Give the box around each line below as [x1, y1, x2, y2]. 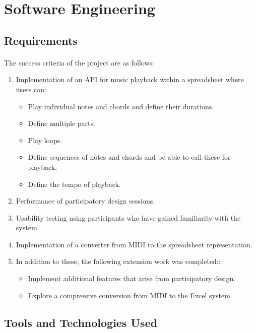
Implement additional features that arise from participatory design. [28, 273, 236, 284]
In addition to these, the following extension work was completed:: [16, 256, 221, 267]
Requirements [4, 32, 78, 48]
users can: [16, 84, 46, 94]
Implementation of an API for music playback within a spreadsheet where [16, 74, 244, 85]
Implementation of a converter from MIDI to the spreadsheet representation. [16, 239, 252, 249]
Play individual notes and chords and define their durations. [28, 101, 214, 111]
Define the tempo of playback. [28, 178, 121, 189]
